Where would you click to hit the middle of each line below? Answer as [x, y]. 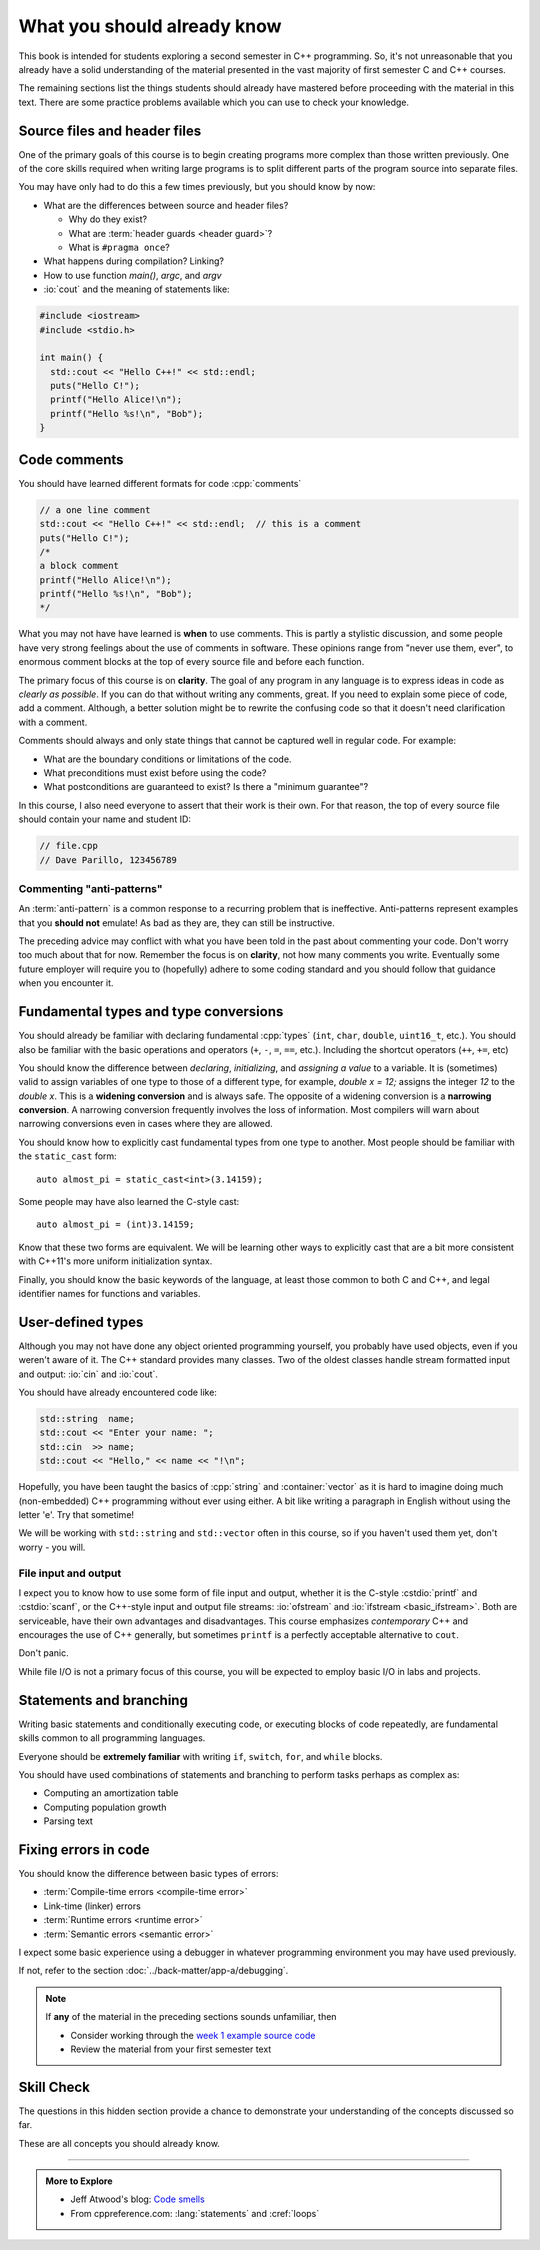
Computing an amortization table [111, 1793]
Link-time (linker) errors [92, 1906]
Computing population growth [105, 1807]
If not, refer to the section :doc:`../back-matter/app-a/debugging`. [153, 1971]
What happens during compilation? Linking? [134, 261]
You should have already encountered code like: [117, 1392]
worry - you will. [52, 1547]
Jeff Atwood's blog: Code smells [137, 2199]
